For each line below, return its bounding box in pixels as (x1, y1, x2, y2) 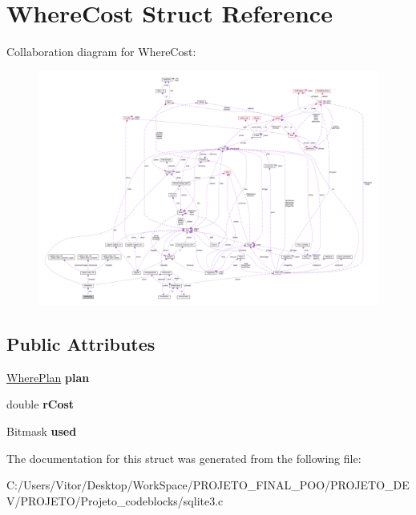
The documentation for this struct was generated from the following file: (6, 449, 361, 466)
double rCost (6, 396, 75, 412)
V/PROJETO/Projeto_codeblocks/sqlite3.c (6, 492, 224, 509)
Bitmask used (6, 423, 77, 440)
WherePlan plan (6, 368, 90, 385)
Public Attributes (6, 332, 155, 356)
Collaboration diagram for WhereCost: (6, 43, 196, 60)
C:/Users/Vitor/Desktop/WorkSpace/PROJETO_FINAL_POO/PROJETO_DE (6, 477, 410, 493)
